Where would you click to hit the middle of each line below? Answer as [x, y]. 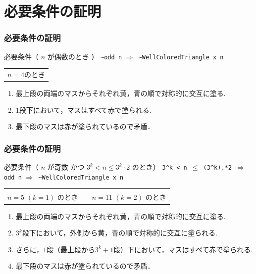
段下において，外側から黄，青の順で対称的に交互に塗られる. [120, 233]
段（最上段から [71, 249]
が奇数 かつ [66, 167]
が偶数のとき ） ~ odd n [85, 56]
